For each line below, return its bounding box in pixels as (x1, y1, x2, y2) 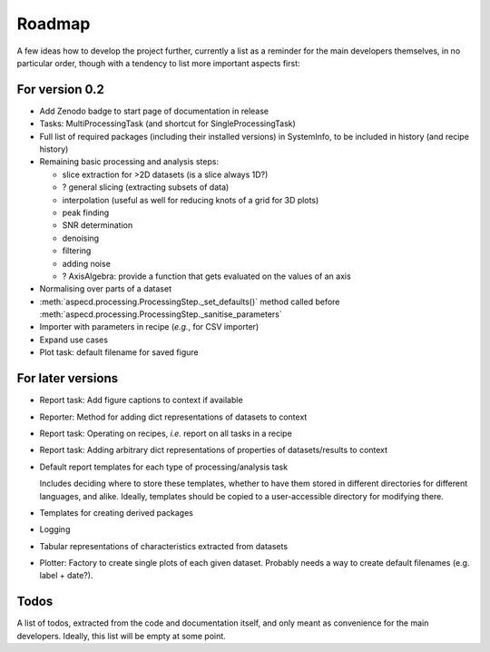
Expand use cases (39, 334, 109, 345)
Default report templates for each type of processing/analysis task (39, 461, 289, 472)
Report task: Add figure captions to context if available (39, 395, 244, 406)
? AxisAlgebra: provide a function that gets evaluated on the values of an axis (62, 271, 351, 282)
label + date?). (39, 570, 93, 581)
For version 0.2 (16, 82, 104, 97)
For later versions (16, 370, 118, 386)
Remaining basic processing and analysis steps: (39, 156, 220, 167)
